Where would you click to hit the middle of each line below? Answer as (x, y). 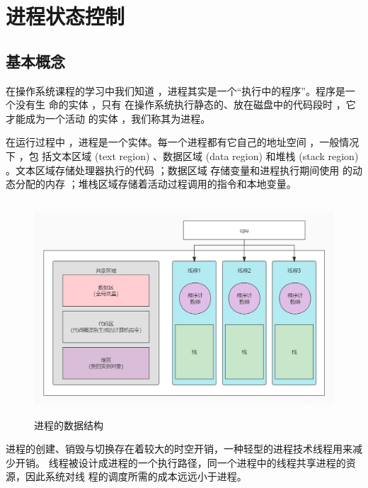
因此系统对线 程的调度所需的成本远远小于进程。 (136, 476)
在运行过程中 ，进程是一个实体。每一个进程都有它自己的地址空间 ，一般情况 (183, 142)
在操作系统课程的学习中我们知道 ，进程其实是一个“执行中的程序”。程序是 (176, 90)
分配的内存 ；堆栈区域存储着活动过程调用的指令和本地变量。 (156, 184)
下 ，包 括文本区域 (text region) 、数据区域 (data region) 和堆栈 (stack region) (182, 155)
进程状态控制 (65, 16)
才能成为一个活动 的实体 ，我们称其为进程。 (108, 118)
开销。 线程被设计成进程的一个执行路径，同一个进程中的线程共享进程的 (180, 462)
